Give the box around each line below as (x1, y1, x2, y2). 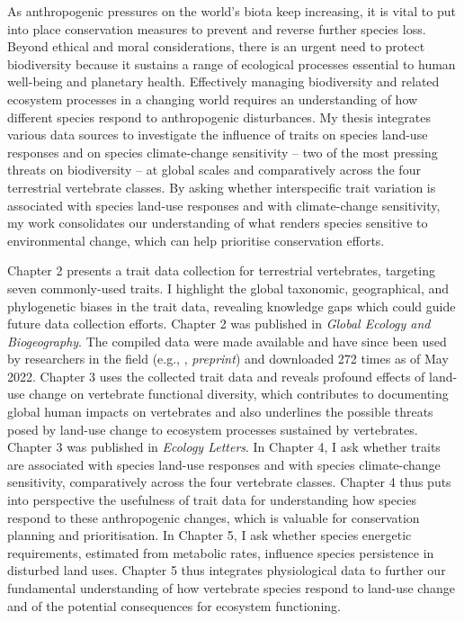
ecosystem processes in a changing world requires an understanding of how (7, 89, 418, 108)
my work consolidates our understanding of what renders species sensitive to (7, 213, 428, 232)
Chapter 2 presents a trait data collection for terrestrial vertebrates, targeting (7, 261, 435, 280)
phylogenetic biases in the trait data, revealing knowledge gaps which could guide (7, 296, 456, 315)
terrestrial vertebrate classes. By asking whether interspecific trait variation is (7, 177, 436, 196)
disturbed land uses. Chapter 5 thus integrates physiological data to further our (7, 561, 446, 580)
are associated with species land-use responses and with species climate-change (7, 454, 441, 473)
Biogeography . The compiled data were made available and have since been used (7, 331, 447, 350)
